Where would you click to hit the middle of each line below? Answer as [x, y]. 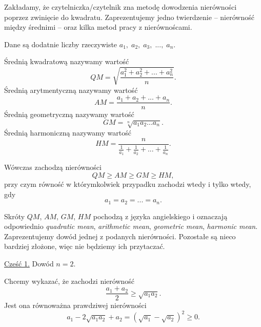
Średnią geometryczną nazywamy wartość [69, 114]
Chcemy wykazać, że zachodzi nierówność [69, 281]
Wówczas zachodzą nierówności [53, 167]
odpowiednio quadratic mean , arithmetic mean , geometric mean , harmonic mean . [131, 226]
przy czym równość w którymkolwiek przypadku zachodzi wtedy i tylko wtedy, [128, 184]
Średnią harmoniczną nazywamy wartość [68, 133]
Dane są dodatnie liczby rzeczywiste [61, 44]
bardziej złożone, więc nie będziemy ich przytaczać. [85, 246]
